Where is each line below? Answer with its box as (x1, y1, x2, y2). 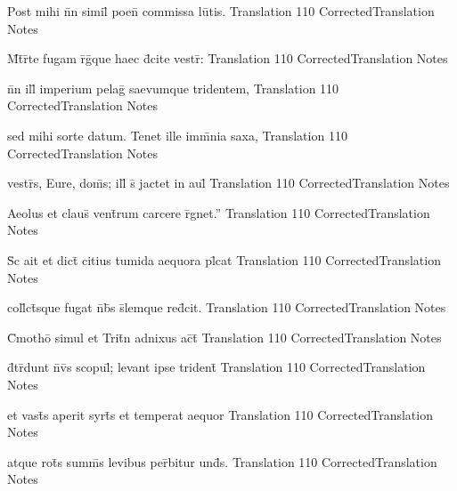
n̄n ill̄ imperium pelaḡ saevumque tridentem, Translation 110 (7, 78, 339, 97)
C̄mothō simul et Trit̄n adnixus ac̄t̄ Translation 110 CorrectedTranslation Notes (7, 327, 442, 346)
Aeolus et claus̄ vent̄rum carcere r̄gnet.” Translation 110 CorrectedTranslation (7, 203, 430, 221)
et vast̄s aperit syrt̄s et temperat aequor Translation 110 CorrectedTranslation (7, 405, 433, 423)
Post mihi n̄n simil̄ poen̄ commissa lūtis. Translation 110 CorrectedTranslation (7, 2, 435, 20)
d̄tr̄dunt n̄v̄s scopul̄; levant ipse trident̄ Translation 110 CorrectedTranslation (7, 358, 426, 376)
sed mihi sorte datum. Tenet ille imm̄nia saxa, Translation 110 (7, 125, 347, 144)
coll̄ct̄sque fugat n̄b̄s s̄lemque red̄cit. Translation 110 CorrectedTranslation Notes (7, 298, 446, 317)
